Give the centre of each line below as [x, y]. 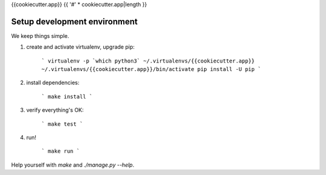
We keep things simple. [40, 35]
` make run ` [61, 151]
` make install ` [67, 97]
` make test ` [62, 124]
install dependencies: [53, 83]
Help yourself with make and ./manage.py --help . [73, 165]
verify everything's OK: [55, 110]
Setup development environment [75, 21]
